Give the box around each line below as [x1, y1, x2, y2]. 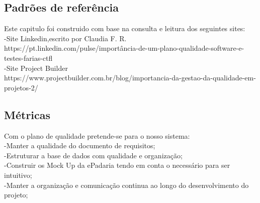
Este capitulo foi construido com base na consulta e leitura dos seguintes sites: [4, 23, 245, 34]
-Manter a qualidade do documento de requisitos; [4, 140, 155, 151]
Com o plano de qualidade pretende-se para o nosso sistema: [4, 130, 190, 141]
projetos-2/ [4, 82, 38, 92]
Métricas [4, 107, 51, 122]
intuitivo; [4, 169, 32, 180]
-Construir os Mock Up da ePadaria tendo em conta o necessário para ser [4, 160, 230, 170]
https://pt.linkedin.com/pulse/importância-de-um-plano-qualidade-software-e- [4, 43, 244, 53]
